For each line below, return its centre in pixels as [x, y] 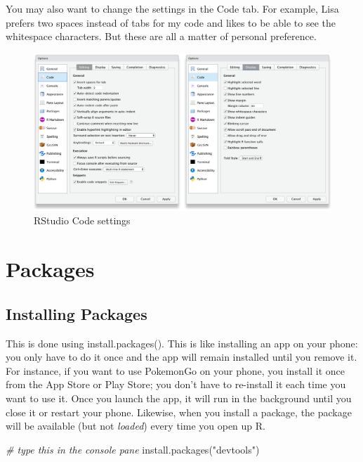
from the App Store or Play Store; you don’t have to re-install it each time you [176, 384]
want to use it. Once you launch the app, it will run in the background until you [179, 398]
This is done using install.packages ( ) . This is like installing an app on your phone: [182, 343]
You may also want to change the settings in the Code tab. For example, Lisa [172, 8]
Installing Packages [77, 313]
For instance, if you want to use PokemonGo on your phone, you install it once [176, 370]
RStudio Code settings [82, 220]
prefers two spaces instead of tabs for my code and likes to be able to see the [171, 22]
